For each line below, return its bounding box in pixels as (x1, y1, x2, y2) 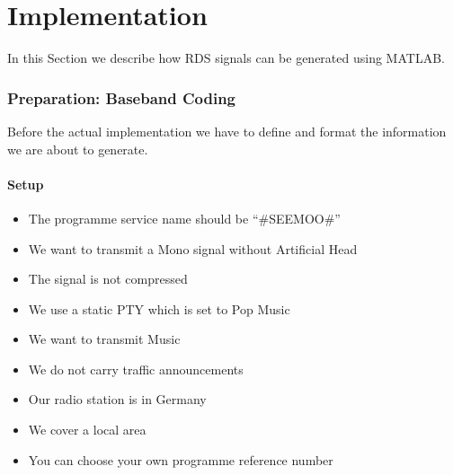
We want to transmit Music (28, 330, 181, 348)
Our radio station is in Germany (28, 390, 207, 409)
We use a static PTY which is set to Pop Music (28, 299, 290, 318)
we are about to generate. (7, 139, 148, 158)
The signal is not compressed (28, 269, 188, 288)
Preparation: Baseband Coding (7, 86, 236, 109)
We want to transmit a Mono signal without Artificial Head (28, 239, 358, 258)
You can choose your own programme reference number (28, 450, 333, 469)
